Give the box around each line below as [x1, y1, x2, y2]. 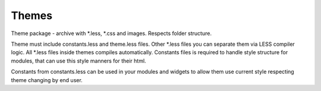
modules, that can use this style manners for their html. [11, 57, 146, 64]
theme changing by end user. [11, 76, 83, 83]
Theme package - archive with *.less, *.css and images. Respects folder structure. [11, 30, 212, 37]
